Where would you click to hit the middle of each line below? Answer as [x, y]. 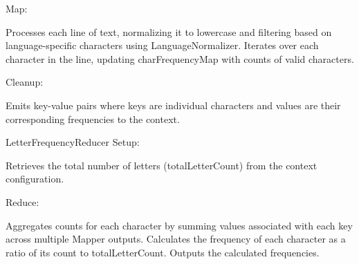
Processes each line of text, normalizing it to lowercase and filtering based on [169, 31]
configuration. [35, 179]
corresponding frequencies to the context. [93, 119]
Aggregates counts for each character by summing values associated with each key [179, 225]
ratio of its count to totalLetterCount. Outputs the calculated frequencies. [163, 252]
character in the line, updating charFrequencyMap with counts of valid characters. [180, 58]
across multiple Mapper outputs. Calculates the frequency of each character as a [176, 239]
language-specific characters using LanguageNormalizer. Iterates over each [162, 45]
